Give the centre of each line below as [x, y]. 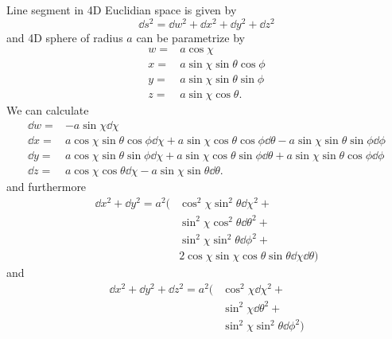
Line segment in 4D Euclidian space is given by [122, 10]
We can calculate [48, 110]
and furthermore [47, 187]
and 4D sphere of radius [65, 37]
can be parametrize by [190, 37]
